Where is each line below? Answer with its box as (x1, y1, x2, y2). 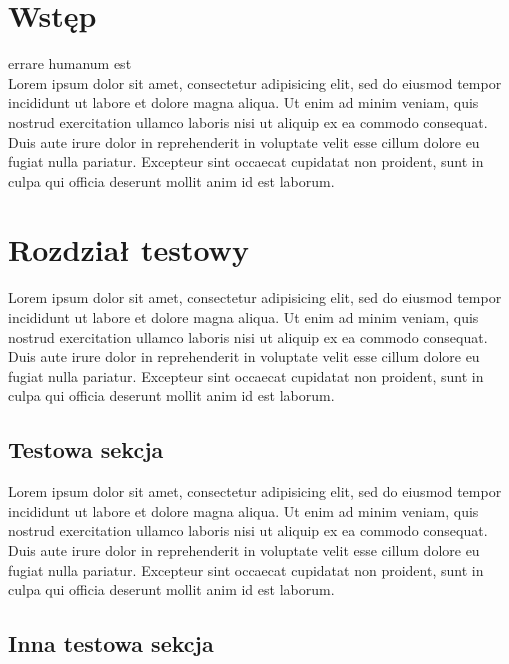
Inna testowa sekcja (8, 628, 214, 659)
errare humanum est (8, 53, 132, 74)
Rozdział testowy (8, 229, 249, 270)
